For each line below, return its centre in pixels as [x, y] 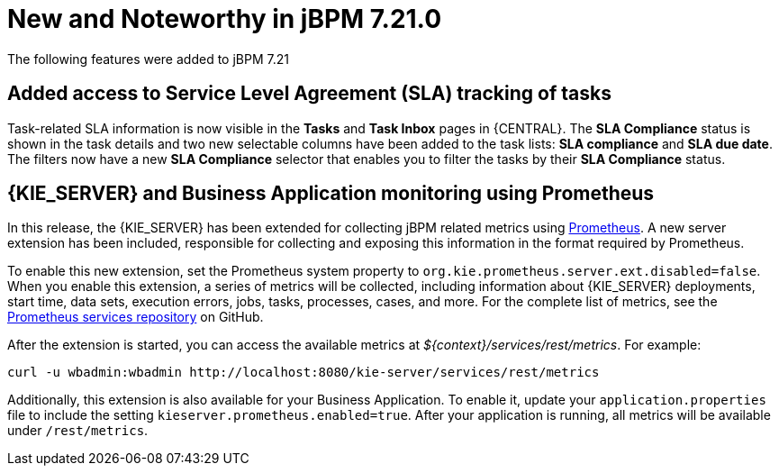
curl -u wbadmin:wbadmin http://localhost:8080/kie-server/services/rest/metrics [303, 373]
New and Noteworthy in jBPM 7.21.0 [225, 19]
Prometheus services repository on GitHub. [136, 317]
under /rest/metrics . [78, 431]
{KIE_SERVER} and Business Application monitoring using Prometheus [331, 194]
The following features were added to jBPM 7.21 [148, 59]
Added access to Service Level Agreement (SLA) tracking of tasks [309, 94]
